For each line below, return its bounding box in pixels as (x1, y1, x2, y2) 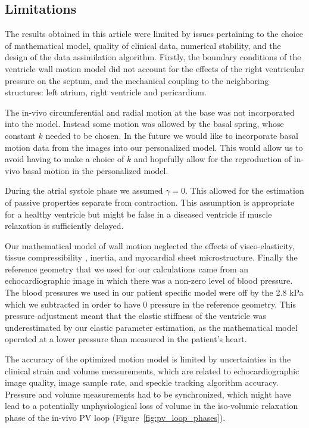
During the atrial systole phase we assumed (5, 184, 163, 197)
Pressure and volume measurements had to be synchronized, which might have (5, 387, 291, 400)
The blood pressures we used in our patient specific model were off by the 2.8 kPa (5, 286, 304, 299)
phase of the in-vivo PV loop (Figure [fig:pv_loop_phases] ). (5, 411, 226, 424)
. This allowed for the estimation (185, 184, 304, 197)
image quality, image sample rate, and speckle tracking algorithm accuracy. (5, 376, 279, 389)
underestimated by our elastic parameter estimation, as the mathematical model (5, 321, 298, 333)
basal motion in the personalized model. (22, 164, 168, 176)
